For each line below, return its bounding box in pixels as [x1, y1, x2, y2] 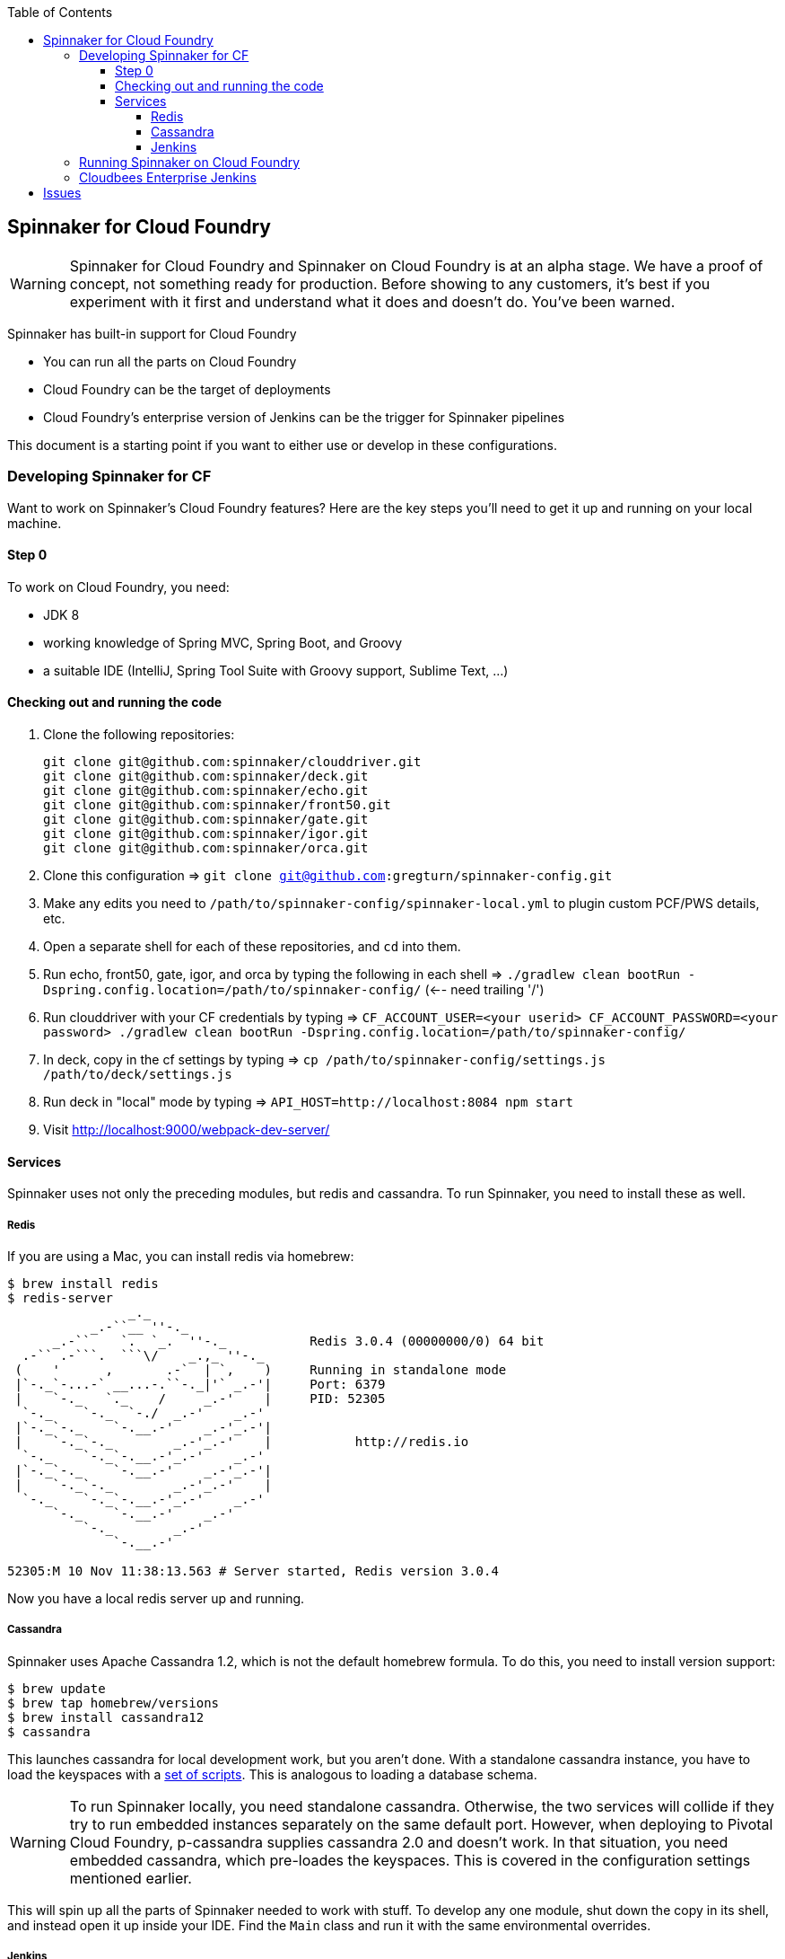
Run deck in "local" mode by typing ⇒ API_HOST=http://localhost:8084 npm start [43, 1094, 573, 1110]
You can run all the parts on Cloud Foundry [43, 353, 297, 369]
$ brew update [7, 1681, 106, 1696]
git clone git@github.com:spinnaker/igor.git [43, 826, 369, 842]
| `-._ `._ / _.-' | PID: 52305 [14, 1391, 386, 1407]
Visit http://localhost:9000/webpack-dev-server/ [43, 1122, 330, 1138]
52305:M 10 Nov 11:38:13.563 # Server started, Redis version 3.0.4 [7, 1564, 499, 1579]
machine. [7, 515, 62, 531]
